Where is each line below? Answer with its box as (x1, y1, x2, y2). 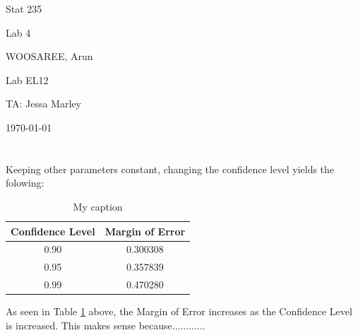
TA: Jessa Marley (6, 96, 81, 111)
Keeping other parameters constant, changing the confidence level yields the (6, 161, 335, 176)
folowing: (6, 175, 44, 190)
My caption (73, 199, 123, 213)
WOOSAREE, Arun (6, 49, 93, 64)
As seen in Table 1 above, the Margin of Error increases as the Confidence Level (6, 304, 352, 319)
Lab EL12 (6, 72, 49, 87)
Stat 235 (6, 1, 42, 16)
